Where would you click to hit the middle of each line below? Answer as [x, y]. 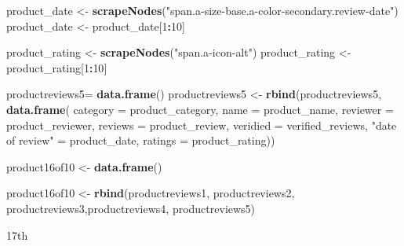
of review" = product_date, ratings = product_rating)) [141, 140]
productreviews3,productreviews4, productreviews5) [131, 208]
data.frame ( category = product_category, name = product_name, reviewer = [200, 109]
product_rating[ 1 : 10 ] [57, 67]
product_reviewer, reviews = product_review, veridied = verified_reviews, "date [202, 125]
